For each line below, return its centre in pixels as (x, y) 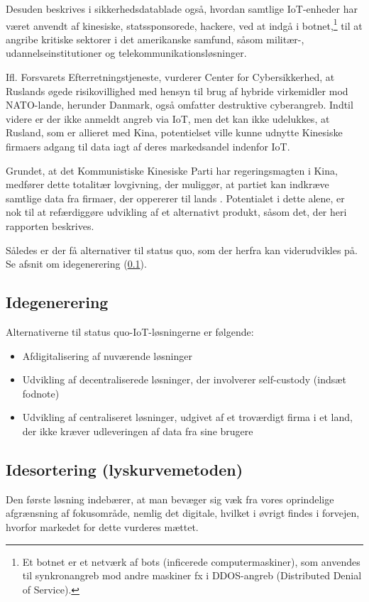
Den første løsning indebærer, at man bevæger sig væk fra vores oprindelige (170, 499)
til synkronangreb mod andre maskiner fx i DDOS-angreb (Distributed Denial (192, 575)
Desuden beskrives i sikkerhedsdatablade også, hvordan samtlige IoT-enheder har (182, 9)
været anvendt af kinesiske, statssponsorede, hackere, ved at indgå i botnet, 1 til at (184, 24)
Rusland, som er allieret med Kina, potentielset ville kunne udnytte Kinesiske (174, 132)
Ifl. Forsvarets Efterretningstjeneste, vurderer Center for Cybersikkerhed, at (170, 77)
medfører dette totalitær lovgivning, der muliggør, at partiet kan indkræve (167, 184)
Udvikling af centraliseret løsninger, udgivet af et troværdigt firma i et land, (187, 417)
